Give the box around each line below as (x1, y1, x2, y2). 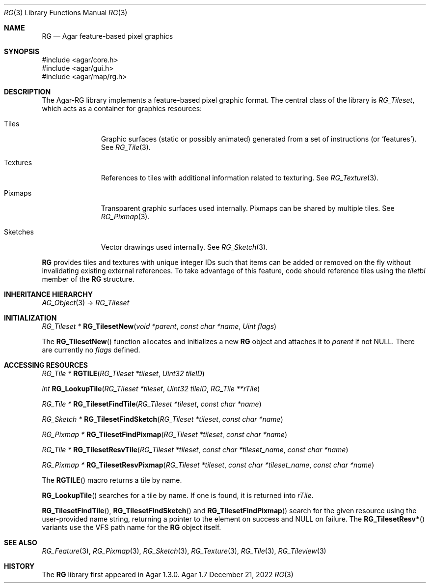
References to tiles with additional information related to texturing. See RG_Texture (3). (101, 174, 379, 182)
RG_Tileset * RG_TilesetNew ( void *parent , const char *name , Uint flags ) (42, 322, 277, 330)
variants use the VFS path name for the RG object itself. (42, 523, 221, 531)
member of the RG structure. (42, 275, 134, 283)
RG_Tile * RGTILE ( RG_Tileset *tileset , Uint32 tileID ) (42, 369, 205, 378)
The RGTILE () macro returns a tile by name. (42, 476, 182, 484)
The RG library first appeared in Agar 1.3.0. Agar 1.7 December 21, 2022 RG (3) (42, 570, 294, 579)
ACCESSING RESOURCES (4, 361, 88, 369)
